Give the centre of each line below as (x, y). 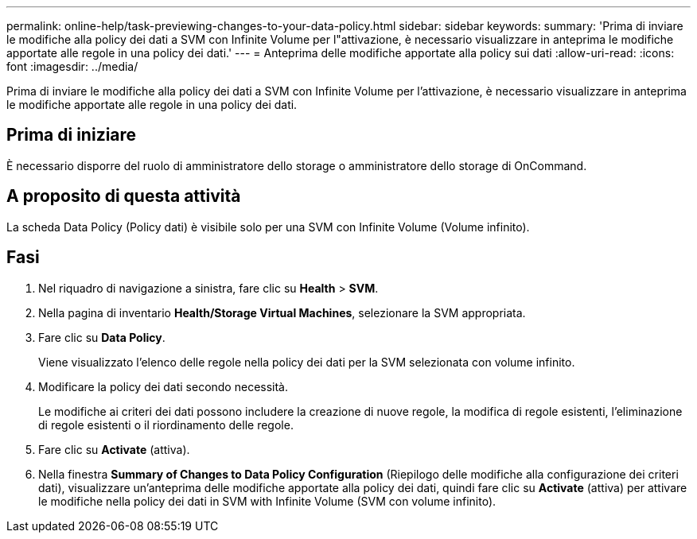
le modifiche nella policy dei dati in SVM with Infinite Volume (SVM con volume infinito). (267, 501)
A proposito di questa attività (124, 196)
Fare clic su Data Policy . (102, 337)
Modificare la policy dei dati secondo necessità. (164, 386)
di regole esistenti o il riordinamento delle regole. (166, 425)
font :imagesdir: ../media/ (72, 66)
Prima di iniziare (72, 135)
